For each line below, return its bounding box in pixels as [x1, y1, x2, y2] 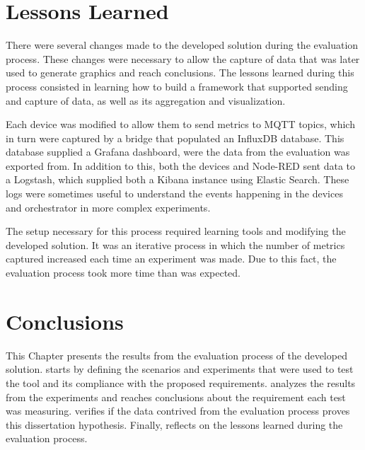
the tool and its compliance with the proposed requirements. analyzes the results [6, 375, 356, 390]
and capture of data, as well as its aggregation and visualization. [6, 93, 286, 108]
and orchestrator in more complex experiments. [6, 200, 211, 214]
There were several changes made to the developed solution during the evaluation [6, 37, 359, 52]
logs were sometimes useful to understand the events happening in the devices [6, 186, 343, 201]
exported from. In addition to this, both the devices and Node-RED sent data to [6, 158, 356, 173]
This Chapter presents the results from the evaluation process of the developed [6, 347, 347, 362]
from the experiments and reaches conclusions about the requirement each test [6, 389, 346, 404]
